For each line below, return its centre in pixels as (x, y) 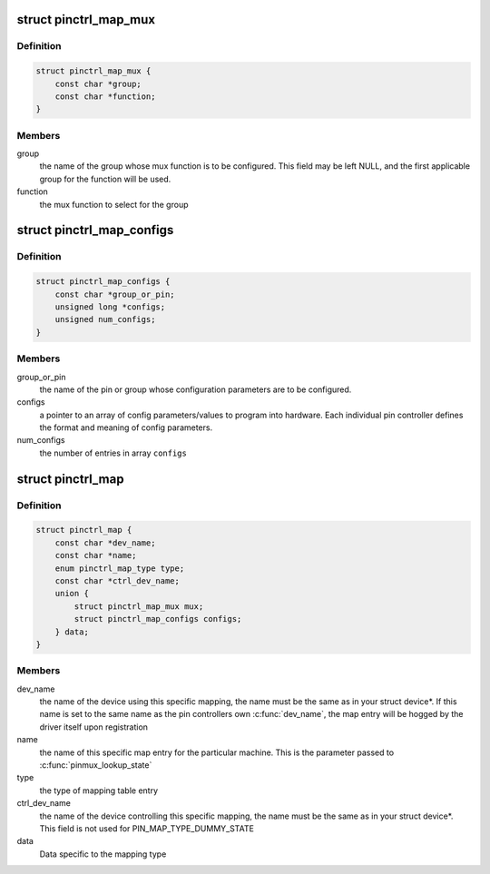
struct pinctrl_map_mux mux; (139, 606)
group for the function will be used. (105, 179)
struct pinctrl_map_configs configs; (158, 619)
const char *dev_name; (105, 543)
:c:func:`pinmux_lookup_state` (96, 765)
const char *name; (96, 555)
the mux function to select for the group (114, 204)
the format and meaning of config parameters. (126, 427)
